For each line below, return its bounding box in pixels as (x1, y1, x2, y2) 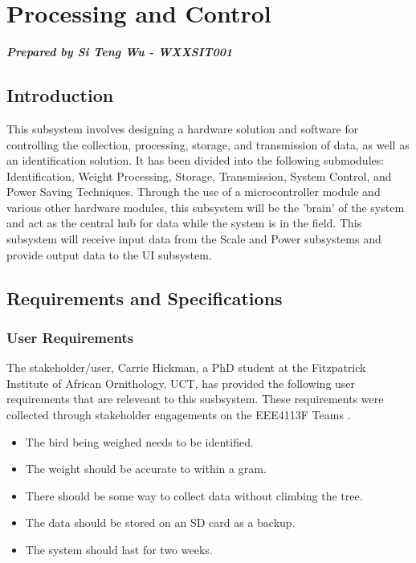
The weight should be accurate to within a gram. (25, 460, 267, 477)
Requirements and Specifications (6, 285, 283, 310)
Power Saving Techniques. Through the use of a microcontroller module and (6, 183, 381, 200)
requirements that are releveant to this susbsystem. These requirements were (6, 390, 384, 407)
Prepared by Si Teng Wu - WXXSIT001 (6, 43, 233, 60)
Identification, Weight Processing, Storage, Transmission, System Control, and (6, 167, 392, 184)
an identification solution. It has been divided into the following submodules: (6, 152, 385, 169)
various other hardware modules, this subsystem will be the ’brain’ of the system (6, 198, 405, 215)
